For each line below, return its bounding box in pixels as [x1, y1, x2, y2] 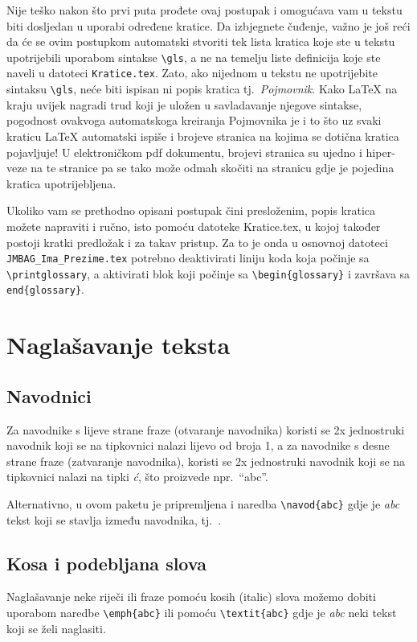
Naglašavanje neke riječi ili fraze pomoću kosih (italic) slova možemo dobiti [6, 588, 376, 605]
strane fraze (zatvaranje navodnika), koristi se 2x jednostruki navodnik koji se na [6, 452, 406, 469]
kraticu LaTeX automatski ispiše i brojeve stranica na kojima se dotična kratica [6, 127, 399, 144]
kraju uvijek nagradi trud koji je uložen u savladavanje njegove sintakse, [6, 96, 362, 113]
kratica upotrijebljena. [6, 175, 117, 191]
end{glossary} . [6, 281, 84, 298]
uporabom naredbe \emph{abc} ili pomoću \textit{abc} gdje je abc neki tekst [6, 604, 397, 621]
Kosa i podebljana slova [6, 550, 206, 575]
